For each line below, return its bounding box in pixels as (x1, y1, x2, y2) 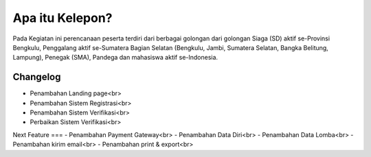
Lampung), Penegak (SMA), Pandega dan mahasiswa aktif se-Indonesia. (12, 53, 218, 62)
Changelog (12, 71, 61, 83)
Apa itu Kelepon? (12, 10, 113, 25)
